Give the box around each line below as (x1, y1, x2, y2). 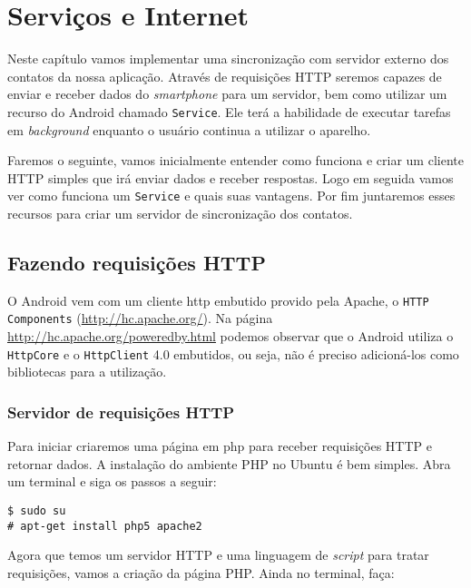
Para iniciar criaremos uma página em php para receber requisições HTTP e (7, 436, 432, 456)
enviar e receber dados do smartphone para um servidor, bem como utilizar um (7, 84, 447, 103)
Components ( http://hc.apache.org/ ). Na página (7, 309, 273, 328)
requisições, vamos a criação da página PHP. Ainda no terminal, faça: (7, 563, 395, 582)
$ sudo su (7, 504, 66, 517)
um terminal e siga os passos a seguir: (7, 472, 217, 491)
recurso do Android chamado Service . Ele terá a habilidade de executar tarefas (7, 102, 451, 121)
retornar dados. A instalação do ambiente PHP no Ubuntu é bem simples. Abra (7, 454, 451, 473)
